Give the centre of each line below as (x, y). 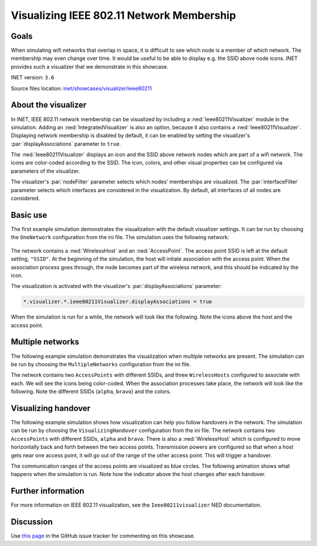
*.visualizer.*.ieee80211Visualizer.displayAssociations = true (118, 302)
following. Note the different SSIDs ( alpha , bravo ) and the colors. (91, 391)
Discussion (32, 522)
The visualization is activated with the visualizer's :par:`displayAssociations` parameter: (117, 286)
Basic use (29, 215)
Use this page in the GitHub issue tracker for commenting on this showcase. (103, 536)
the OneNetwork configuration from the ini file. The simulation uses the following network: (120, 237)
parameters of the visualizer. (45, 171)
